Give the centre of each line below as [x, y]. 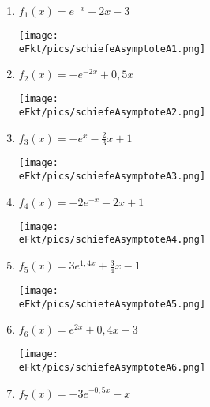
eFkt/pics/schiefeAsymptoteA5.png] [112, 304]
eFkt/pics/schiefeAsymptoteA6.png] [112, 367]
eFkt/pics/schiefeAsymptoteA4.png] [112, 240]
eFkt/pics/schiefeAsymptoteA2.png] [112, 112]
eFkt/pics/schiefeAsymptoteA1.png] [112, 49]
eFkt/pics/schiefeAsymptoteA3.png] [112, 177]
